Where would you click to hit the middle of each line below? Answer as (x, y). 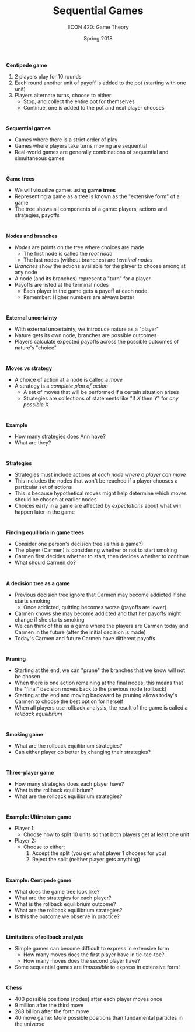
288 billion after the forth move (52, 1011)
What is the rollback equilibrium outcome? (65, 904)
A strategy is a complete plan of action (61, 386)
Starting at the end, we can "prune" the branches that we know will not (100, 670)
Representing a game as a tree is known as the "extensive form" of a (97, 196)
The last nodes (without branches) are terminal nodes (88, 260)
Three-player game (30, 773)
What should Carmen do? (45, 563)
